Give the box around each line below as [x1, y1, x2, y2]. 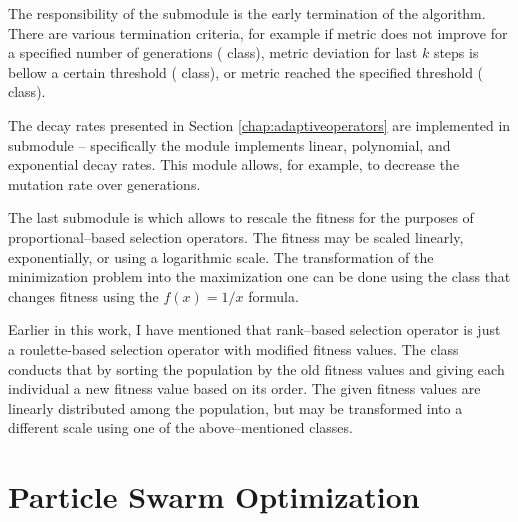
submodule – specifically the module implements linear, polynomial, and [8, 134, 451, 155]
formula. [248, 285, 299, 306]
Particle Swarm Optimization [8, 476, 420, 517]
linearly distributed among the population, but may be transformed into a [8, 397, 463, 418]
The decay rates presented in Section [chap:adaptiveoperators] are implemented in [8, 114, 511, 135]
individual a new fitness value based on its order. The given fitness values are [8, 378, 481, 399]
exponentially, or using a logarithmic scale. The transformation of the [8, 246, 434, 267]
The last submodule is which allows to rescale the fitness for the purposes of [8, 207, 474, 228]
